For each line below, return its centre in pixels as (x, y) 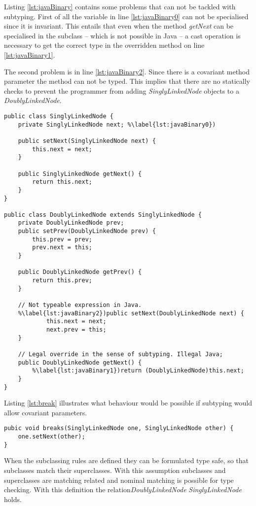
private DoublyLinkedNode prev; (71, 223)
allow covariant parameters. (46, 412)
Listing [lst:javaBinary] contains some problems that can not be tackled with (120, 6)
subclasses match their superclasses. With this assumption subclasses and (115, 470)
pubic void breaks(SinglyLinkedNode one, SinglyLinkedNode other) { (119, 428)
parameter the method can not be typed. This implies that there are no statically (127, 81)
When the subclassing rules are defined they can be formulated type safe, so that (127, 460)
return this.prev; (62, 281)
